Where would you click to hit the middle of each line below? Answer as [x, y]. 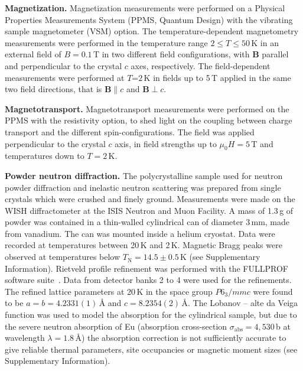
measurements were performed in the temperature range [106, 42]
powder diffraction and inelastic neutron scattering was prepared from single [143, 187]
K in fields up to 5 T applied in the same [217, 77]
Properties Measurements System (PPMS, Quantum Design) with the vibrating [149, 19]
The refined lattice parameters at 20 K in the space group [109, 291]
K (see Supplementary [220, 257]
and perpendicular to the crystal [63, 65]
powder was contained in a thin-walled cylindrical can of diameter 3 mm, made [147, 222]
